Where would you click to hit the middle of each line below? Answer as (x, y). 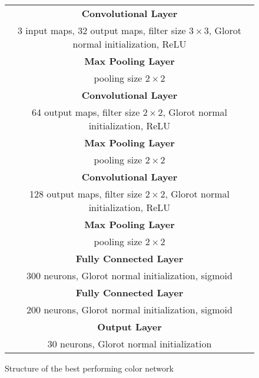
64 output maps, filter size (86, 112)
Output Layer (129, 327)
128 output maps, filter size (86, 194)
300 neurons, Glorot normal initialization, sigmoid (129, 275)
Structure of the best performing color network (89, 368)
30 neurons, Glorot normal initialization (129, 344)
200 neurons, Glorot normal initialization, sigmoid (129, 310)
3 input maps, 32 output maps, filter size (102, 30)
